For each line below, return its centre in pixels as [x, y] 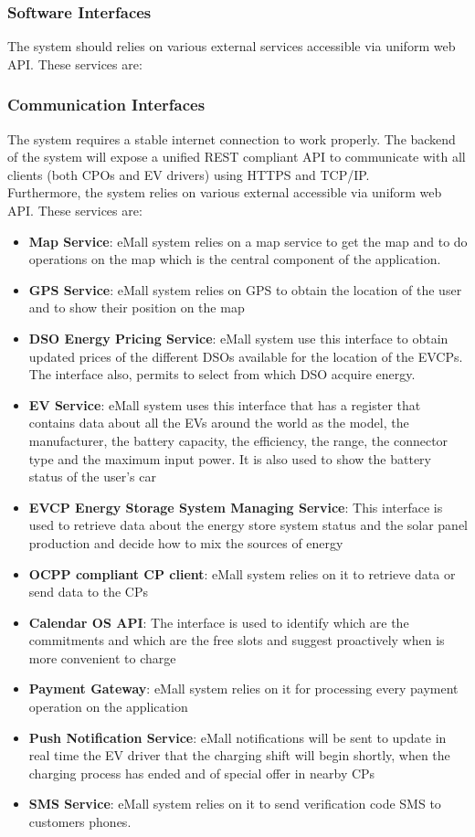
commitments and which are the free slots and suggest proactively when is [237, 640]
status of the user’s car [92, 477]
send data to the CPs [89, 592]
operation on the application [108, 707]
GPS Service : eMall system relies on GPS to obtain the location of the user [245, 289]
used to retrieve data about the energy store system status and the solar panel [248, 525]
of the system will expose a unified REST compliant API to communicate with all [237, 157]
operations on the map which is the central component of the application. [235, 259]
